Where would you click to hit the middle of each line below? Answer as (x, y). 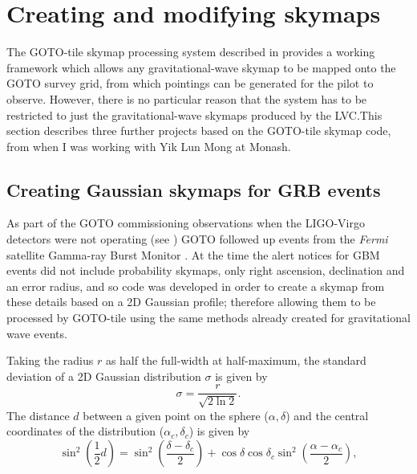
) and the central (327, 415)
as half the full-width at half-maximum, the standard (236, 360)
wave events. (37, 333)
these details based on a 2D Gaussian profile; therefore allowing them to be (191, 302)
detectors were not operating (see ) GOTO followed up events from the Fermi (197, 239)
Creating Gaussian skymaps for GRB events (194, 189)
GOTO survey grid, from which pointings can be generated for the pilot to (190, 83)
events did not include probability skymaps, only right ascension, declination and (206, 270)
